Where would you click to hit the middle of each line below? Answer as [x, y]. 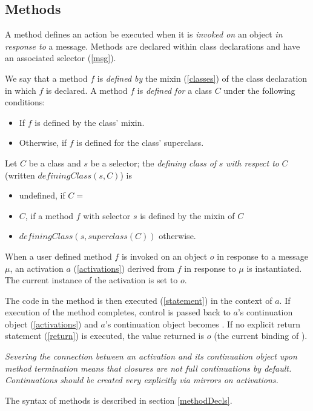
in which [21, 90]
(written [20, 175]
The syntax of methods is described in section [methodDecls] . [119, 400]
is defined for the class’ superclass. [140, 143]
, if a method [49, 215]
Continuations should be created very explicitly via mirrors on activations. [142, 380]
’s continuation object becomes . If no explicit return [203, 324]
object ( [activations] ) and [51, 324]
